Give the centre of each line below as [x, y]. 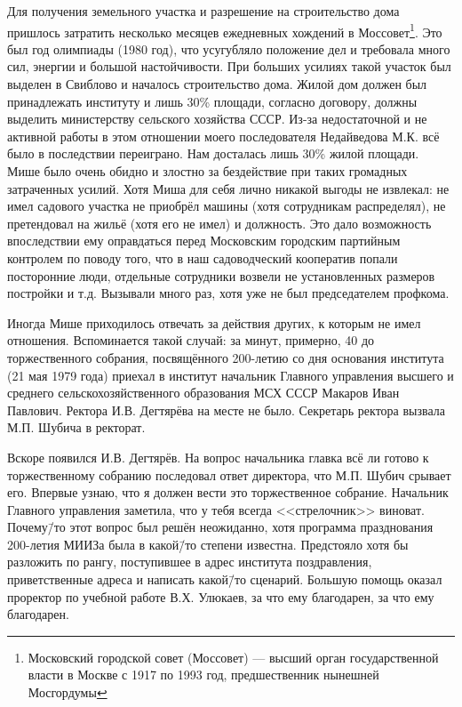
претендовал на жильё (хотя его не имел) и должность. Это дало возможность [219, 223]
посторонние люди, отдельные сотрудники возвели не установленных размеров [221, 275]
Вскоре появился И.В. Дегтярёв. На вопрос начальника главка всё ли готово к [218, 457]
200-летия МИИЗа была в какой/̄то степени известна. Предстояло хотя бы [208, 544]
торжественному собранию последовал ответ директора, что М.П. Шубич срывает [229, 474]
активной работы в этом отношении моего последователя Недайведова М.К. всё [223, 136]
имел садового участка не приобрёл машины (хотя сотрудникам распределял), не [227, 206]
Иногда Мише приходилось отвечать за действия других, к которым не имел [214, 322]
